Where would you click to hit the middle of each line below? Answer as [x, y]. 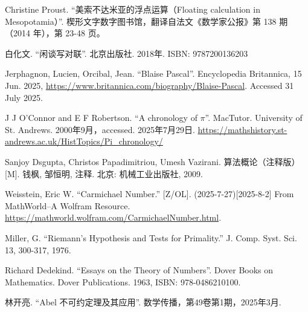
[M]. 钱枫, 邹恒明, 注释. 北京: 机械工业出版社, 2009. [104, 173]
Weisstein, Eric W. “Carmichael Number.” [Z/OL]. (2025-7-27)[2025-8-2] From [149, 194]
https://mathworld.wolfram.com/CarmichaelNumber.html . [113, 217]
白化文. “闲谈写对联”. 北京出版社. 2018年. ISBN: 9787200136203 [127, 53]
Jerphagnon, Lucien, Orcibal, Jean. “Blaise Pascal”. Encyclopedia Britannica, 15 [153, 73]
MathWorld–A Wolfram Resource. [68, 205]
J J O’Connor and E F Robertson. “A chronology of [101, 118]
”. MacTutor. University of [254, 118]
